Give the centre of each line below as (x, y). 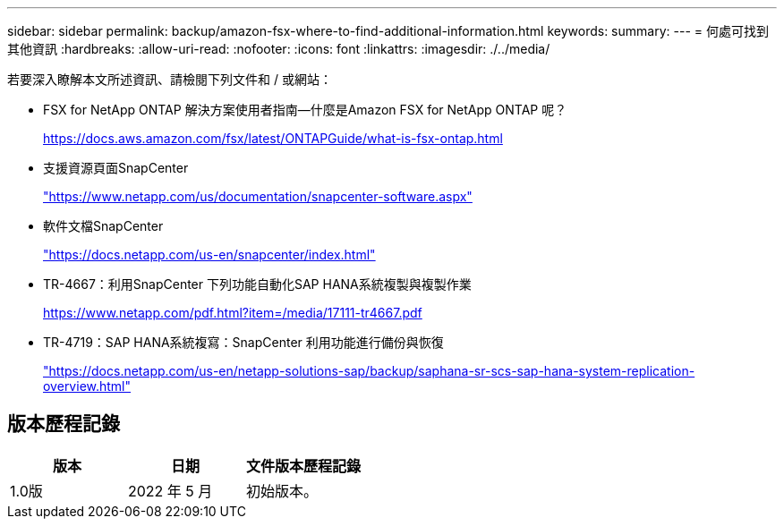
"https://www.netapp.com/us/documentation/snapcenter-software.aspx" (258, 196)
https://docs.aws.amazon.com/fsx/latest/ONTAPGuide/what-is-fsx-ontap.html (273, 138)
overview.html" (87, 386)
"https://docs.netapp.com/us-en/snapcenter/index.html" (209, 255)
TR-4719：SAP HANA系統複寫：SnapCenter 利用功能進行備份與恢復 (243, 342)
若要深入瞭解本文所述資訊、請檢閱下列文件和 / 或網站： (170, 79)
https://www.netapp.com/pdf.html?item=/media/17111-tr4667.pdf (233, 313)
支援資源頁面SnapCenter (116, 168)
